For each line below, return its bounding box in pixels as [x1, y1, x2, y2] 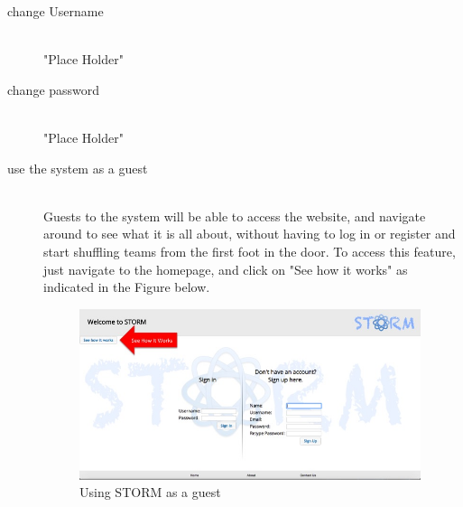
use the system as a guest [7, 158, 148, 177]
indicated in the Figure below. [43, 277, 210, 296]
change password [7, 80, 100, 99]
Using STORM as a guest [79, 483, 221, 502]
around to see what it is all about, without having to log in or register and [43, 224, 456, 243]
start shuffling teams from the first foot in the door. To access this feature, [43, 241, 456, 260]
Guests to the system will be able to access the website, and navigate [43, 206, 426, 225]
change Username [7, 2, 104, 20]
